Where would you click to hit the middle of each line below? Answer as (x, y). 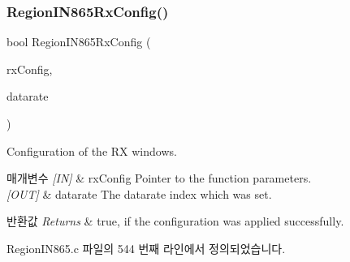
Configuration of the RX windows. (92, 150)
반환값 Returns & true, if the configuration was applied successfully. (175, 221)
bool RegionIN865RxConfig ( (79, 42)
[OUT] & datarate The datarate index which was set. (139, 193)
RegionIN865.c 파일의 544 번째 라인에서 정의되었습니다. (146, 248)
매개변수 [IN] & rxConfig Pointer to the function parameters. (159, 178)
